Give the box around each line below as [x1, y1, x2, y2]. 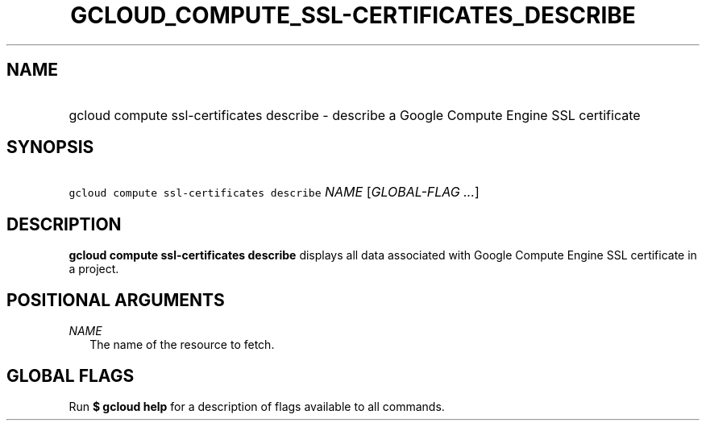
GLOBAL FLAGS [6, 365, 135, 386]
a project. [69, 262, 119, 276]
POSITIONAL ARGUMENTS [6, 289, 225, 310]
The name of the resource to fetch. [89, 338, 275, 352]
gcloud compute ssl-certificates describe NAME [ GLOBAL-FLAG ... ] [69, 184, 480, 201]
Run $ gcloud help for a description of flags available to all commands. [69, 399, 445, 413]
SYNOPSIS [6, 137, 94, 158]
